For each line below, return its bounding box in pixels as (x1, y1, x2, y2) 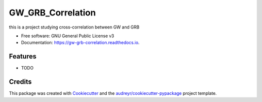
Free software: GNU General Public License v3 (21, 33, 115, 39)
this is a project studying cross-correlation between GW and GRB (9, 24, 140, 30)
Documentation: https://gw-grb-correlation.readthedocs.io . (21, 40, 140, 45)
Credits (9, 78, 32, 86)
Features (9, 52, 36, 60)
